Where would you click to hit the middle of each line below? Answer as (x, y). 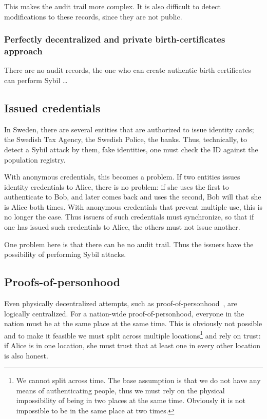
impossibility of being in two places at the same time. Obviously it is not (131, 400)
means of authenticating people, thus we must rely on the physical (120, 390)
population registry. (35, 159)
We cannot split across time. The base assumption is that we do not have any (138, 380)
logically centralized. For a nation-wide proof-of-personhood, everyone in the (124, 313)
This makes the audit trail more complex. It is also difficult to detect (112, 6)
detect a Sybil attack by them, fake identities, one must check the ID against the (131, 149)
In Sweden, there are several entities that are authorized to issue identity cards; (129, 129)
